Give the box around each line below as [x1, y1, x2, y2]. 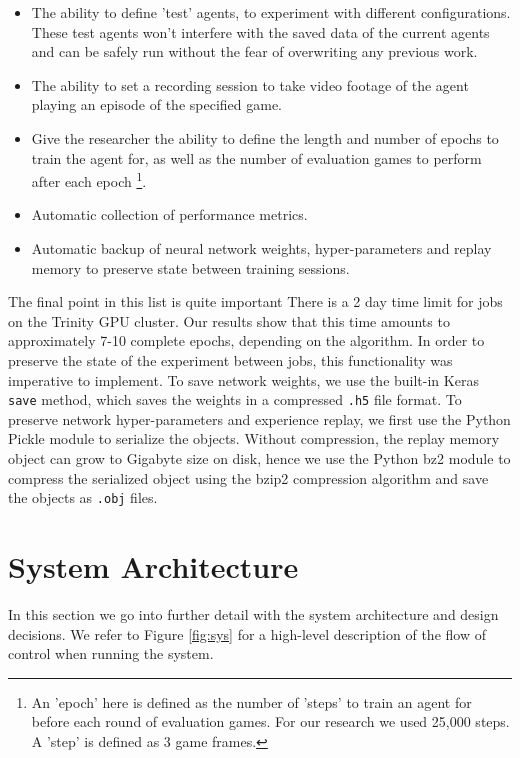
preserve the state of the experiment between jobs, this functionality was [8, 349, 453, 370]
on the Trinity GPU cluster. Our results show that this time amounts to [8, 310, 450, 331]
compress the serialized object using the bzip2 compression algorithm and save [8, 467, 489, 488]
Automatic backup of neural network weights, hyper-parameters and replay [31, 238, 492, 258]
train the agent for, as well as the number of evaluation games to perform [31, 147, 482, 168]
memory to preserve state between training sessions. [31, 257, 350, 278]
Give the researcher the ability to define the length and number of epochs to [31, 127, 499, 148]
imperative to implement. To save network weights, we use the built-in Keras [8, 369, 479, 390]
